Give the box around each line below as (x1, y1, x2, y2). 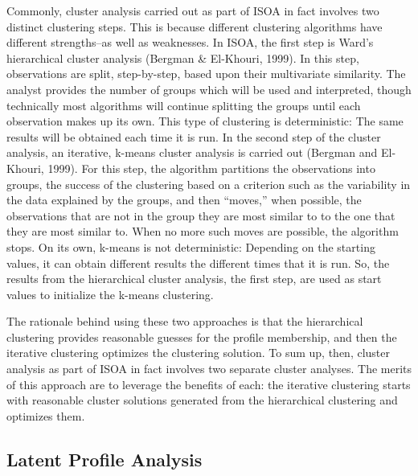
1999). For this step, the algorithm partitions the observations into (47, 159, 375, 176)
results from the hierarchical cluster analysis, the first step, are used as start (6, 270, 382, 287)
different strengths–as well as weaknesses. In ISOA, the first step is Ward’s (6, 34, 374, 51)
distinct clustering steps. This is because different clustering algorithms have (6, 18, 383, 35)
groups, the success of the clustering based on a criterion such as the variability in (6, 175, 411, 192)
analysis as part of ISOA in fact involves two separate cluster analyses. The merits (6, 360, 412, 377)
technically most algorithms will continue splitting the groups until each (6, 96, 361, 113)
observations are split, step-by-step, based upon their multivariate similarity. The (6, 65, 406, 82)
